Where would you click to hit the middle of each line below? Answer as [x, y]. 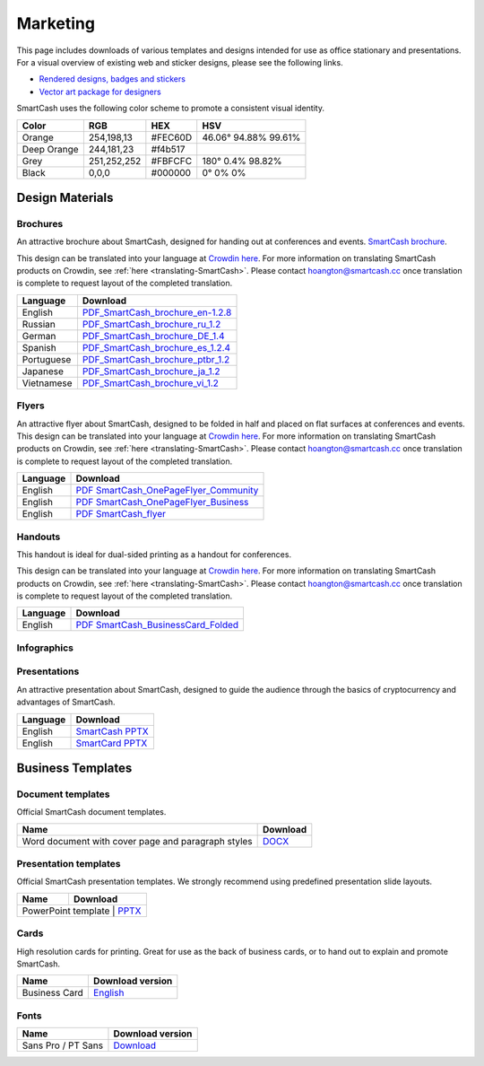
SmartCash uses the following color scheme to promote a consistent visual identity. [170, 109]
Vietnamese [47, 383]
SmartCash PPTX [112, 731]
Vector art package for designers [100, 92]
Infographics [45, 648]
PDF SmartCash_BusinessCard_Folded [157, 625]
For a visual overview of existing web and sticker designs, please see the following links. [180, 62]
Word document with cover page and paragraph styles [137, 841]
